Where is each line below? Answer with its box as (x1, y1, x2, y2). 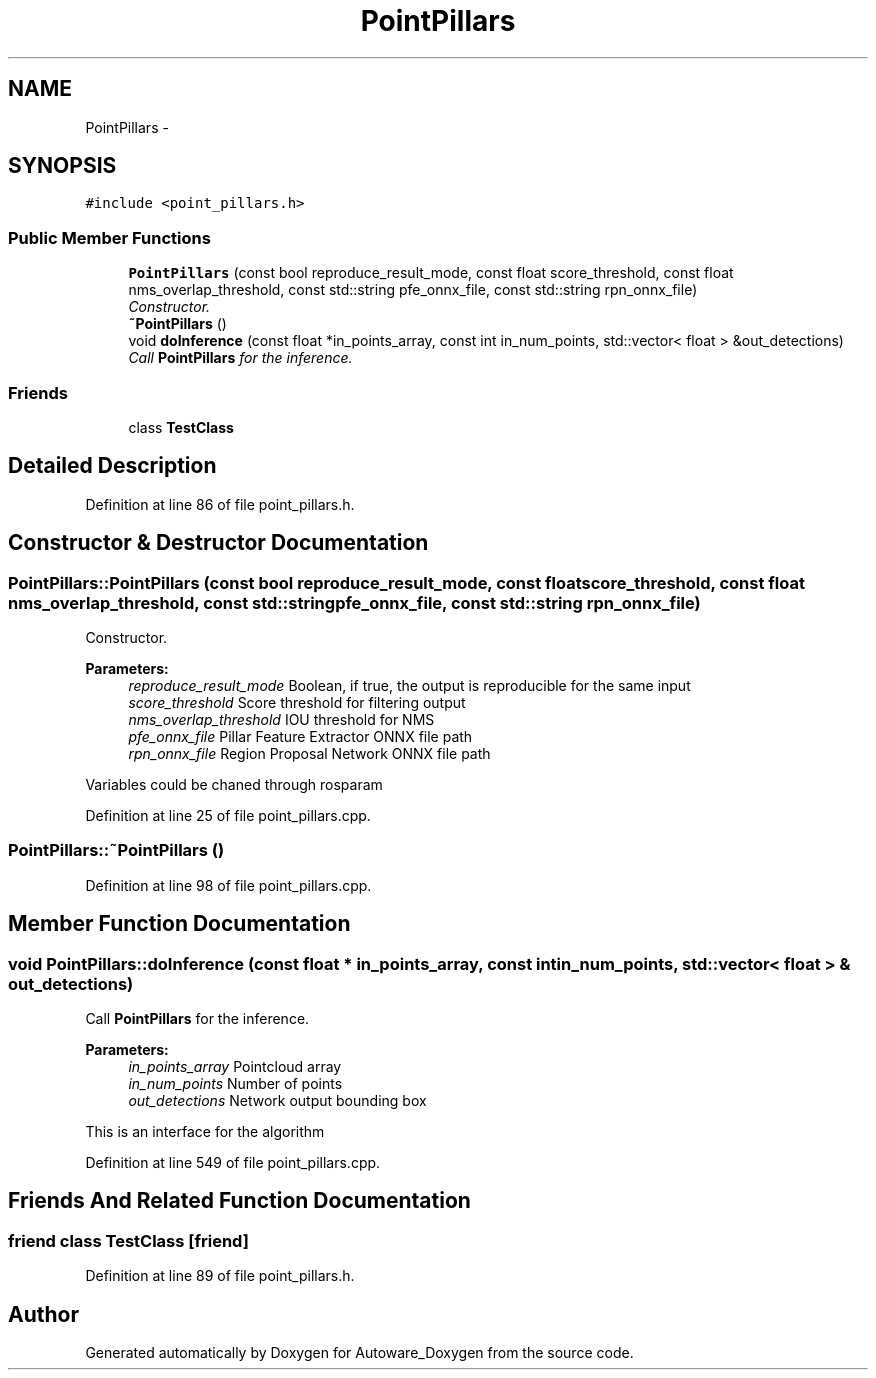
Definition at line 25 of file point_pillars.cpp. (85, 807, 371, 824)
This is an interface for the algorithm (85, 1122, 325, 1140)
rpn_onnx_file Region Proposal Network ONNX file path (128, 745, 491, 762)
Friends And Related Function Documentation (8, 1188, 471, 1214)
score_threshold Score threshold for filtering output (128, 694, 466, 711)
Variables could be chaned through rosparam (85, 776, 383, 793)
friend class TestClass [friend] (8, 1230, 249, 1251)
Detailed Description (8, 453, 217, 479)
